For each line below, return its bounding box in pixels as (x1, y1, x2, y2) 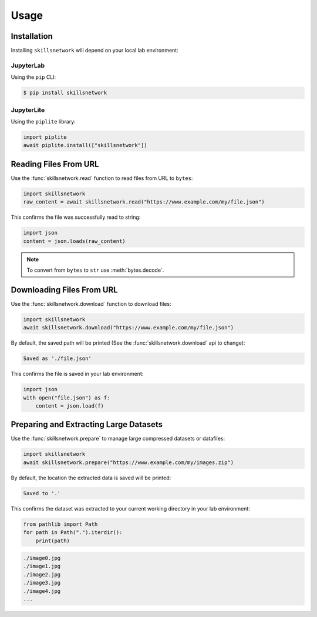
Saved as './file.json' (23, 355, 92, 362)
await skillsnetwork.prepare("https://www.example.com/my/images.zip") (23, 459, 234, 466)
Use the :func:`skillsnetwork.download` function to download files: (11, 300, 171, 307)
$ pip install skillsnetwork (23, 89, 107, 96)
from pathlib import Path (23, 521, 98, 528)
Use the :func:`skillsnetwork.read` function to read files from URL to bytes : (11, 174, 193, 182)
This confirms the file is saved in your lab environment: (11, 371, 144, 378)
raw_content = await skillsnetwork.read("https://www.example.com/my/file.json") (23, 199, 265, 205)
